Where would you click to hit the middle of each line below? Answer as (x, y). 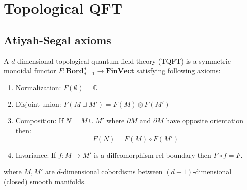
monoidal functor (30, 70)
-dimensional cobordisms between (112, 171)
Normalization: (38, 87)
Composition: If (40, 121)
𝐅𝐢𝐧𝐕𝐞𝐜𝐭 (120, 71)
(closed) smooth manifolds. (45, 181)
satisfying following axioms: (178, 70)
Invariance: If (36, 154)
